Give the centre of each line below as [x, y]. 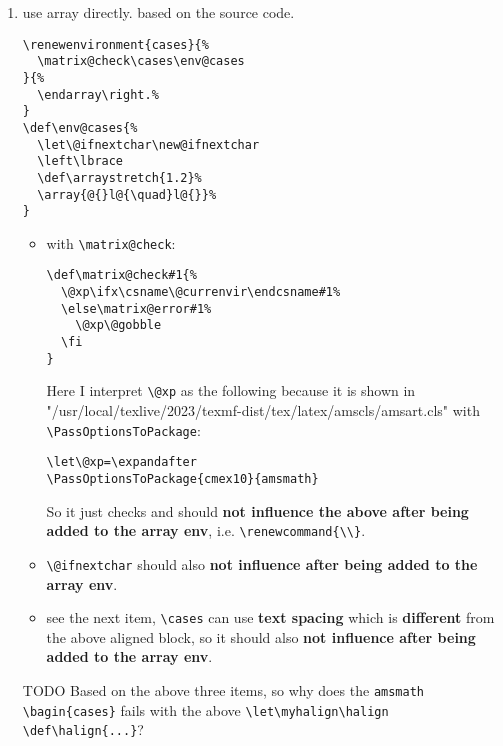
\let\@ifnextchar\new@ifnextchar [148, 144]
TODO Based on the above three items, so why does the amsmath [223, 689]
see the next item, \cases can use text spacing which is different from [270, 617]
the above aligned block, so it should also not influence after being [261, 636]
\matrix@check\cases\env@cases [141, 61]
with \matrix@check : [111, 242]
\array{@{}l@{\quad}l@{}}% [127, 194]
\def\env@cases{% [80, 127]
